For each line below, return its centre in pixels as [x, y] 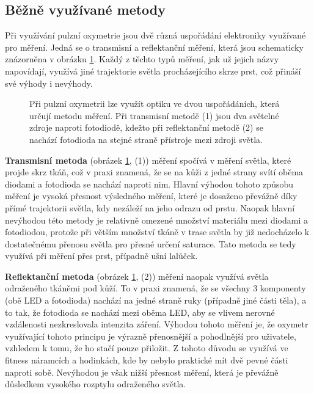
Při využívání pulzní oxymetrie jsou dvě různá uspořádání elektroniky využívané [155, 35]
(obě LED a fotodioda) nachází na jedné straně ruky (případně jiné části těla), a [156, 300]
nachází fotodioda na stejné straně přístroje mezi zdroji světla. [146, 139]
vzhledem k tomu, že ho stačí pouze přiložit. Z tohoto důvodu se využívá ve [147, 348]
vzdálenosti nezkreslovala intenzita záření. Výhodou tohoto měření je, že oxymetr [157, 324]
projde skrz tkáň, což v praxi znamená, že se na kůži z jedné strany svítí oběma [154, 172]
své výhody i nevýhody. [49, 83]
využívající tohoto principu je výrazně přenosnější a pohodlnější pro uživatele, [151, 336]
